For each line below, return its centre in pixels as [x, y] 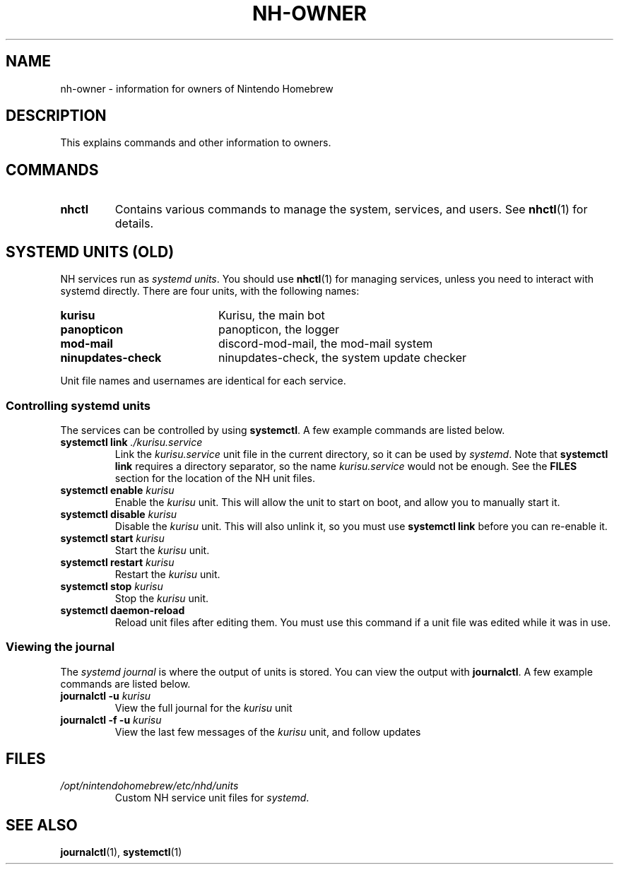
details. [134, 224]
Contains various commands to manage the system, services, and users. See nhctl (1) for [351, 210]
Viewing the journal [60, 647]
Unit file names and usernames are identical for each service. [203, 381]
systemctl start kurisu [112, 538]
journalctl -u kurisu [106, 695]
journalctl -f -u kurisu [111, 719]
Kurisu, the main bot [271, 316]
